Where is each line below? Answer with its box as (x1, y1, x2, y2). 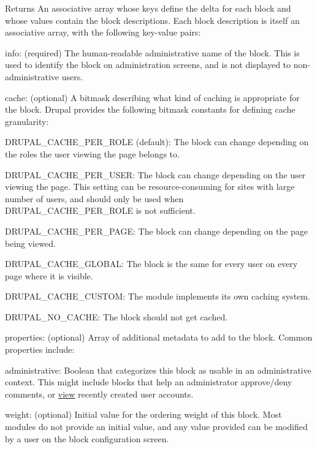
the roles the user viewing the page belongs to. (5, 147, 180, 160)
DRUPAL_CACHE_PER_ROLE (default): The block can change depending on (5, 135, 309, 148)
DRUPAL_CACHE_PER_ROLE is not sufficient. (5, 204, 196, 217)
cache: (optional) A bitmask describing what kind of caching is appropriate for (5, 91, 300, 104)
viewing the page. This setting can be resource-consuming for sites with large (5, 180, 295, 193)
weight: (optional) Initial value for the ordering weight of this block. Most (5, 408, 282, 421)
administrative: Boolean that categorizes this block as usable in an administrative (5, 363, 311, 376)
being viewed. (5, 236, 56, 249)
